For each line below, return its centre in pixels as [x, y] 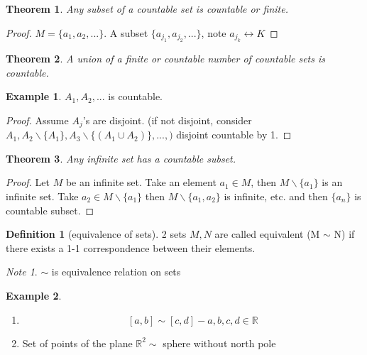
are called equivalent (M [267, 234]
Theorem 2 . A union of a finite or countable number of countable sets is [166, 58]
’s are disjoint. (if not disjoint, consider [167, 120]
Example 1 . [34, 96]
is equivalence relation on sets [116, 272]
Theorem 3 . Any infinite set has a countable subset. [121, 158]
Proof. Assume [37, 120]
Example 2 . [34, 295]
